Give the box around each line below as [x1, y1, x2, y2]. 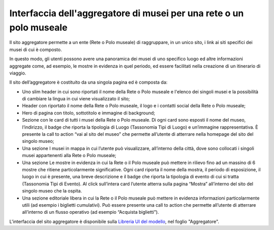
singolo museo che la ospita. [22, 188, 82, 194]
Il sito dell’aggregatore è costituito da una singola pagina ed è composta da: [9, 79, 167, 86]
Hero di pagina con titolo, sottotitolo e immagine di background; [22, 109, 155, 116]
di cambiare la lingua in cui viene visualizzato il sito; [22, 96, 130, 102]
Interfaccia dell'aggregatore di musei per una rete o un [9, 8, 244, 19]
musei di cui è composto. [9, 46, 62, 53]
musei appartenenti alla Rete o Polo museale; [22, 152, 117, 159]
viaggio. [9, 70, 26, 76]
